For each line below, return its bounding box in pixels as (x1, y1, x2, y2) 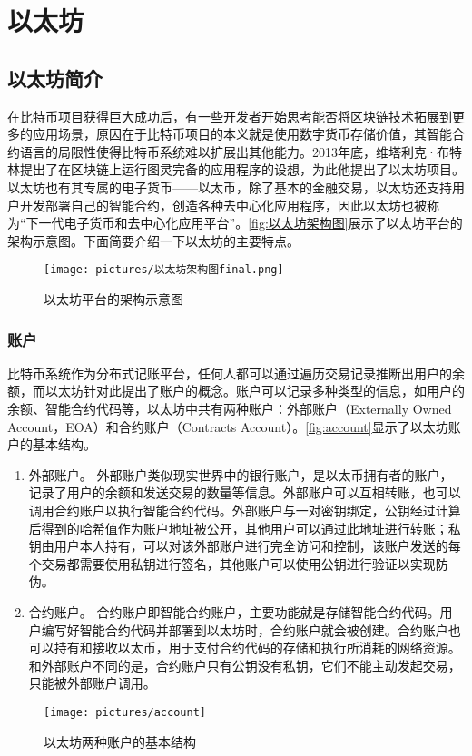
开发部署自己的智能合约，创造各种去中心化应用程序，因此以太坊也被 (19, 195, 427, 214)
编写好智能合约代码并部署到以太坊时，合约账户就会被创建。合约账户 (41, 620, 448, 639)
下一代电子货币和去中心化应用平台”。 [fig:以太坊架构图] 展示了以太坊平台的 (25, 213, 463, 232)
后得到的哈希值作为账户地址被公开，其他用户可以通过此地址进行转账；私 (28, 518, 461, 537)
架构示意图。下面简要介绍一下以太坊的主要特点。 (7, 231, 300, 250)
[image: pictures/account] (44, 705, 206, 719)
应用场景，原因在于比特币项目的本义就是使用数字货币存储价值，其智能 (32, 124, 452, 143)
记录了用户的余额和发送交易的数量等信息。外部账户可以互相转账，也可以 (28, 483, 461, 502)
